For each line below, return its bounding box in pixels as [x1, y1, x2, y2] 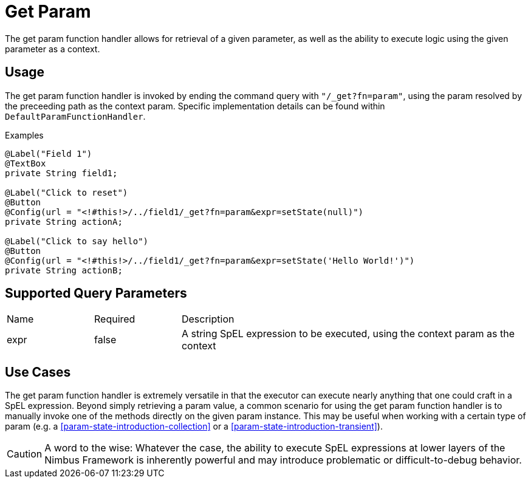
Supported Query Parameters [5, 286, 187, 301]
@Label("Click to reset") [5, 187, 128, 197]
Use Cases [5, 364, 71, 380]
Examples [5, 129, 44, 140]
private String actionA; [5, 216, 123, 227]
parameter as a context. [5, 43, 100, 54]
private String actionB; [5, 265, 123, 275]
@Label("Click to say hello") [5, 236, 149, 246]
